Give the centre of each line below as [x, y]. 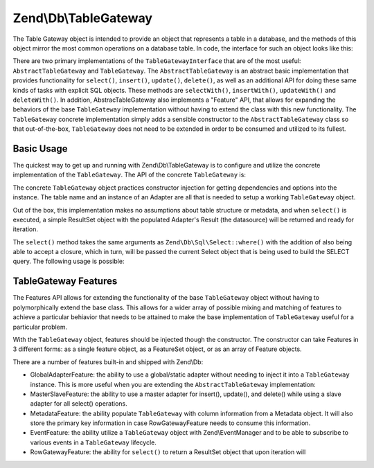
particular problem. [40, 327]
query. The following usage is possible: [69, 261]
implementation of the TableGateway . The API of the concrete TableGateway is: [129, 175]
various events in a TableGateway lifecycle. [93, 442]
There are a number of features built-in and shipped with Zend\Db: [108, 362]
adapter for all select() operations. [79, 404]
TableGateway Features [65, 281]
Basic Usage [40, 148]
